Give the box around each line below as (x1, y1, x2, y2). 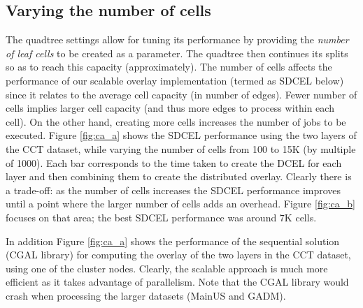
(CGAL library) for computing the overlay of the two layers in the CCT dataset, (6, 247, 351, 262)
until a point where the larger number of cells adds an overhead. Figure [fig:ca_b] (6, 196, 355, 211)
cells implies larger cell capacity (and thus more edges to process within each (6, 101, 334, 115)
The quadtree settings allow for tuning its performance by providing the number (6, 32, 349, 47)
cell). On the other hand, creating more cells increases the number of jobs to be (6, 114, 346, 129)
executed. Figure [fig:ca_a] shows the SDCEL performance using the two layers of (6, 128, 357, 142)
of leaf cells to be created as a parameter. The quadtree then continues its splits (6, 45, 348, 60)
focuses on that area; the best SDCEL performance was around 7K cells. (6, 210, 317, 224)
